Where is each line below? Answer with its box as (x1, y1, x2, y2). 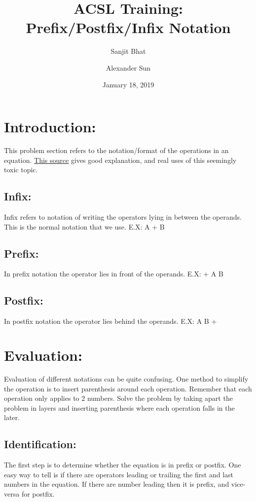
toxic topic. (4, 164, 38, 175)
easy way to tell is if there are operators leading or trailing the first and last (4, 469, 233, 479)
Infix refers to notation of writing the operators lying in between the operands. (4, 212, 242, 222)
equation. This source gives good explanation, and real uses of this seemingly (4, 154, 237, 165)
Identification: (4, 436, 76, 452)
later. (4, 412, 20, 423)
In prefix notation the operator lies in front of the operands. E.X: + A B (4, 269, 223, 279)
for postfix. (21, 488, 55, 499)
